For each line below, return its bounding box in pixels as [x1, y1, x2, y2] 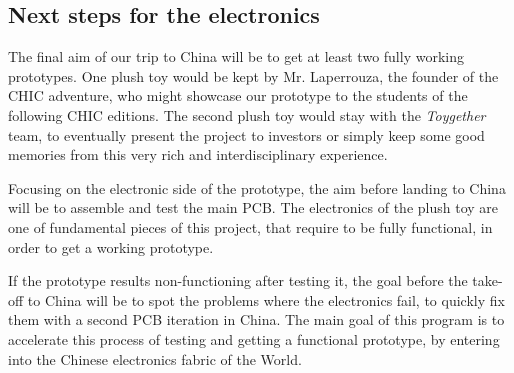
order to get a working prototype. [8, 236, 214, 257]
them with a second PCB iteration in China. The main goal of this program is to [8, 309, 505, 330]
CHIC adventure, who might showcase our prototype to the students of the [8, 85, 468, 106]
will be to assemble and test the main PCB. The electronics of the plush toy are [8, 197, 499, 218]
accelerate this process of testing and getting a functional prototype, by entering [8, 328, 500, 349]
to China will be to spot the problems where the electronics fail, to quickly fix [27, 289, 505, 310]
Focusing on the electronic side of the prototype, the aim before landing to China [8, 177, 506, 198]
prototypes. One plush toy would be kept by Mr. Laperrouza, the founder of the [8, 65, 499, 86]
